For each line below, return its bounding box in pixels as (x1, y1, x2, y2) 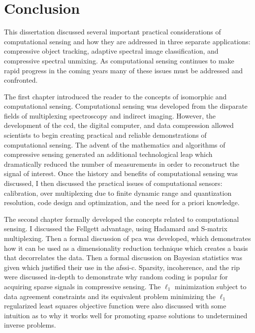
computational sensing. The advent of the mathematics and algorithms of (4, 139, 225, 150)
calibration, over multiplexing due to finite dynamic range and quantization (4, 187, 232, 198)
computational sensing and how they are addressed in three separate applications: (4, 36, 251, 46)
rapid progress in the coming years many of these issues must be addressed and (4, 65, 243, 75)
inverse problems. (4, 320, 56, 330)
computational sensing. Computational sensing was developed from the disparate (4, 101, 248, 111)
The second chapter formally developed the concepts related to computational (4, 213, 239, 224)
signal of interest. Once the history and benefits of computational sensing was (4, 168, 238, 179)
